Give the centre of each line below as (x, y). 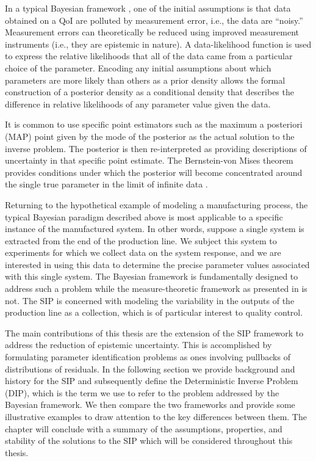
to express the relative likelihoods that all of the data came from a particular (149, 56)
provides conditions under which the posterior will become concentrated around (154, 172)
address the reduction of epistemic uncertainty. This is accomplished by (138, 345)
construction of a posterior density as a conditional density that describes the (149, 92)
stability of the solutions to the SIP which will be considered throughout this (149, 441)
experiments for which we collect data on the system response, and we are (143, 252)
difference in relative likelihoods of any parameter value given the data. (138, 103)
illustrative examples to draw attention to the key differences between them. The (156, 416)
